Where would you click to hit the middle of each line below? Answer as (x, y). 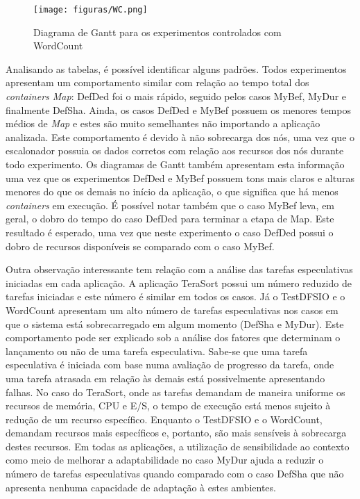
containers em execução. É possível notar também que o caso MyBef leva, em (170, 205)
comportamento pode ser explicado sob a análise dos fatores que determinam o (173, 337)
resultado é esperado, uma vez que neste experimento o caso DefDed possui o (170, 232)
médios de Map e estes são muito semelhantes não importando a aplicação (163, 123)
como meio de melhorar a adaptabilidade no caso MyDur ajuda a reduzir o (165, 460)
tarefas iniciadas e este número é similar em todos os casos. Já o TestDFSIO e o (175, 296)
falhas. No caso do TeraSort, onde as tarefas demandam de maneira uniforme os (175, 392)
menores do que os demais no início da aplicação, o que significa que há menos (172, 191)
